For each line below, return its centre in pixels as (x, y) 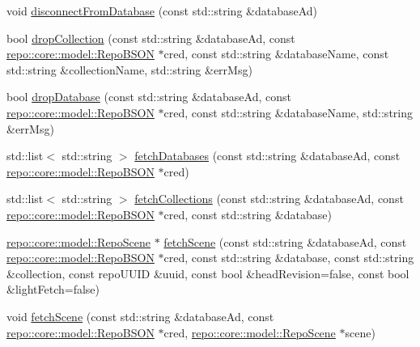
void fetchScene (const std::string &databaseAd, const (140, 316)
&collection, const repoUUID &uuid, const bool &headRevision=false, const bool (208, 273)
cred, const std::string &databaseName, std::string (288, 112)
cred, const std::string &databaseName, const (276, 54)
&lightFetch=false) (53, 289)
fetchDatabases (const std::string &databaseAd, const (267, 156)
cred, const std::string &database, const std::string (289, 258)
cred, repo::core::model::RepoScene (250, 332)
